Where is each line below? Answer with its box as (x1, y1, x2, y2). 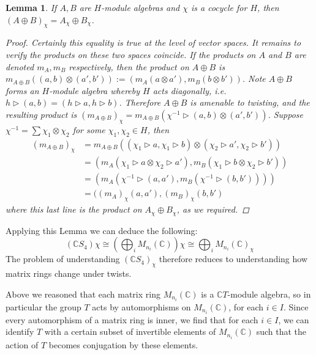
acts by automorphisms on (92, 300, 191, 313)
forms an (6, 84, 39, 97)
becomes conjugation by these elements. (48, 338, 198, 351)
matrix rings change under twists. (6, 267, 132, 280)
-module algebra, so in (227, 287, 311, 300)
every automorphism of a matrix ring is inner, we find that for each (6, 313, 258, 326)
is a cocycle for (190, 1, 247, 13)
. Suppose (268, 108, 304, 120)
